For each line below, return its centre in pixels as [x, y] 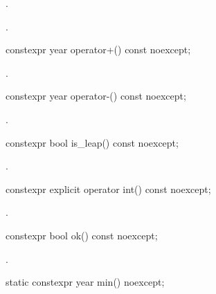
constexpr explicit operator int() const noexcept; [108, 189]
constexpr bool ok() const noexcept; [82, 235]
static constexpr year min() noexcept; [85, 282]
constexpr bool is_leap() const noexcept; [92, 142]
